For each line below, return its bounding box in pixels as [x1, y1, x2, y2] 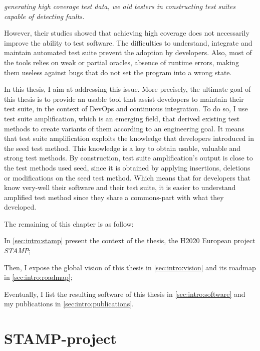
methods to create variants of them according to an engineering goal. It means [4, 123, 244, 133]
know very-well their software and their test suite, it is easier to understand [4, 182, 236, 193]
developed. [4, 202, 37, 212]
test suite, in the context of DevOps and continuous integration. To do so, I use [4, 103, 248, 114]
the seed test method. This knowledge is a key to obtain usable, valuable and [4, 142, 241, 153]
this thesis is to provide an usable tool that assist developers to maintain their [4, 93, 244, 104]
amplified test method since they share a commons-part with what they [4, 192, 224, 202]
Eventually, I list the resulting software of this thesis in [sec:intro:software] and [4, 288, 245, 299]
